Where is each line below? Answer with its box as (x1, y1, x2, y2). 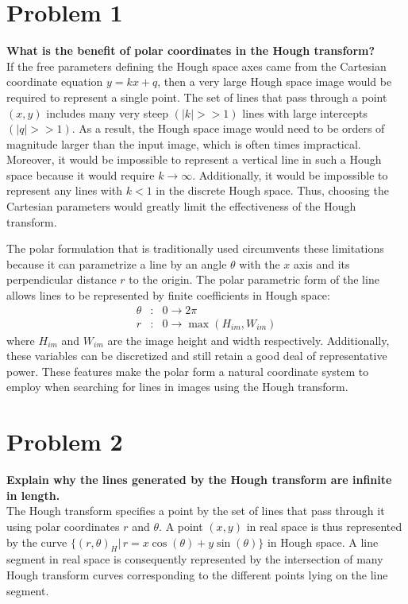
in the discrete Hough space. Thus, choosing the (156, 182, 389, 199)
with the (239, 255, 280, 272)
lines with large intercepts (242, 104, 368, 121)
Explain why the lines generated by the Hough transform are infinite (6, 471, 392, 488)
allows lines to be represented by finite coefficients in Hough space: (6, 287, 330, 304)
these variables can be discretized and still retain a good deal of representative (6, 347, 387, 364)
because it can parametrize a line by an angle (6, 255, 227, 272)
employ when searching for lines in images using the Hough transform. (6, 378, 348, 395)
